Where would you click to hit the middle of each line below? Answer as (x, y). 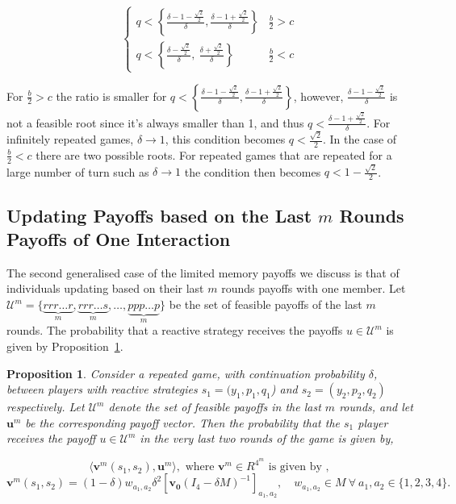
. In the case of (360, 139)
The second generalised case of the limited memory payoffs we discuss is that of (203, 272)
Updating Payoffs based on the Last (159, 215)
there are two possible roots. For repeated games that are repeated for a (214, 154)
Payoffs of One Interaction (119, 239)
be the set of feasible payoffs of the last (266, 304)
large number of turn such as (78, 171)
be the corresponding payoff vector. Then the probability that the (183, 422)
